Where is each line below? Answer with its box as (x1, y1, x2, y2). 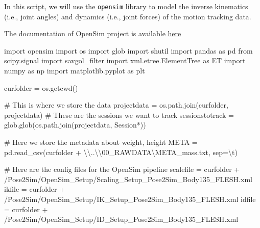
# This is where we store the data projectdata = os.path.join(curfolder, (4, 99, 228, 110)
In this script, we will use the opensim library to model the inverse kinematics (4, 1, 248, 11)
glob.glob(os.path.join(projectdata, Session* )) (4, 119, 146, 130)
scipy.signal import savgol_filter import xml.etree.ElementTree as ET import (4, 55, 246, 66)
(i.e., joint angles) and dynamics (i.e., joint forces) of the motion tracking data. (4, 11, 251, 21)
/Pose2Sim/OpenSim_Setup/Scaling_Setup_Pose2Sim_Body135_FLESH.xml (4, 173, 252, 184)
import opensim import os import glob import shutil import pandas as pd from (4, 45, 253, 56)
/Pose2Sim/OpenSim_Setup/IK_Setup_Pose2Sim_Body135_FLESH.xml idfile (4, 193, 256, 204)
